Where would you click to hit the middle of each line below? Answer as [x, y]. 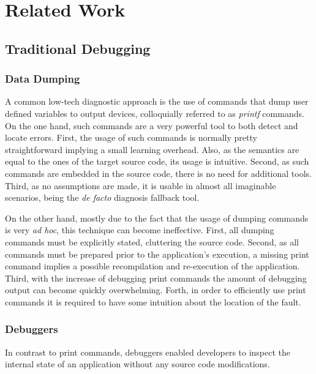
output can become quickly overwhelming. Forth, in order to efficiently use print [156, 290]
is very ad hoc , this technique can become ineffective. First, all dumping [140, 230]
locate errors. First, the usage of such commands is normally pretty [131, 137]
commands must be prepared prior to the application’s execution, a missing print [157, 254]
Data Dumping [43, 79]
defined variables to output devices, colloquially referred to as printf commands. [155, 113]
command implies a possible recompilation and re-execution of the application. [152, 266]
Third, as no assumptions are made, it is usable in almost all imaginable [141, 185]
